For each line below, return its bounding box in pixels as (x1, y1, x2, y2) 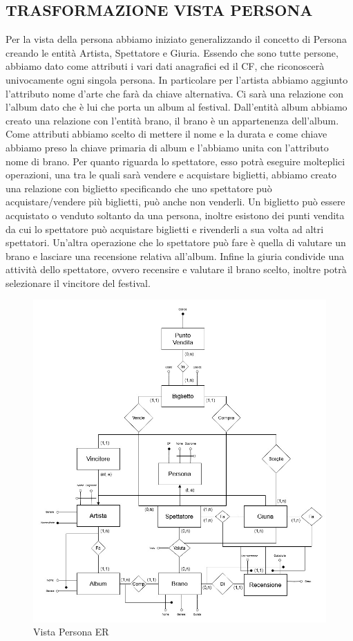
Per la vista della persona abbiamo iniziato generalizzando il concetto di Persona (6, 32, 347, 46)
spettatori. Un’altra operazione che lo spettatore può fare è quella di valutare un (6, 235, 346, 250)
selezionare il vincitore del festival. (6, 275, 151, 290)
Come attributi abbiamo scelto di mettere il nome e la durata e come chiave (6, 127, 327, 141)
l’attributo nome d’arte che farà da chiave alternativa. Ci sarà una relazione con (6, 86, 344, 100)
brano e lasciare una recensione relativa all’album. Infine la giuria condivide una (6, 248, 344, 263)
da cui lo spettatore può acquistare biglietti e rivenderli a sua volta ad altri (6, 221, 324, 236)
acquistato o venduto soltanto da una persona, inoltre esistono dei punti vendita (6, 207, 345, 222)
